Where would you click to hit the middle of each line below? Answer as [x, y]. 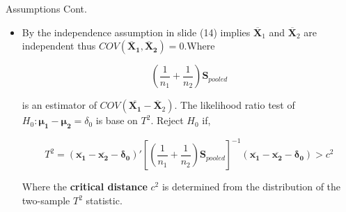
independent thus [59, 46]
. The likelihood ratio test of [235, 105]
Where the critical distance [85, 187]
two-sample [46, 200]
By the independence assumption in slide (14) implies [136, 32]
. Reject [167, 120]
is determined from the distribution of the [251, 187]
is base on [117, 120]
